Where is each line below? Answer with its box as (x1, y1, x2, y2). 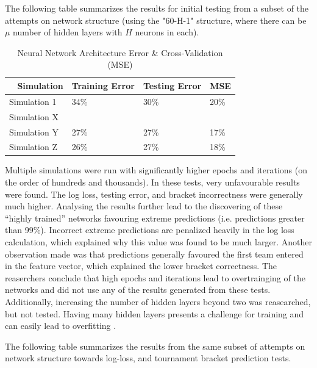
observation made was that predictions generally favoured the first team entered (5, 247, 304, 260)
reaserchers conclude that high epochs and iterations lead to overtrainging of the (5, 271, 305, 284)
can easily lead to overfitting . (5, 319, 116, 332)
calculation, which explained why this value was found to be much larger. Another (5, 236, 312, 248)
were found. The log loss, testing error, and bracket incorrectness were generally (5, 187, 303, 200)
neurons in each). (135, 26, 199, 38)
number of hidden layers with (13, 26, 123, 38)
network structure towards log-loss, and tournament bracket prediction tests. (5, 352, 291, 364)
